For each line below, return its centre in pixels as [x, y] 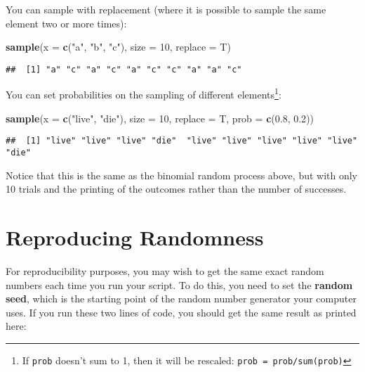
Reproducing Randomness [135, 237]
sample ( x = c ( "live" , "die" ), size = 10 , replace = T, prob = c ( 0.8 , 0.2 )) [160, 118]
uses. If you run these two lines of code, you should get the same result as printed [181, 312]
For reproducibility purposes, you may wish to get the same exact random [165, 270]
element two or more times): [66, 23]
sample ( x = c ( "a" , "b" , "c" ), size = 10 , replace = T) [118, 47]
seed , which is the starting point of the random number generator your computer [181, 299]
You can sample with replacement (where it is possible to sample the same [166, 9]
